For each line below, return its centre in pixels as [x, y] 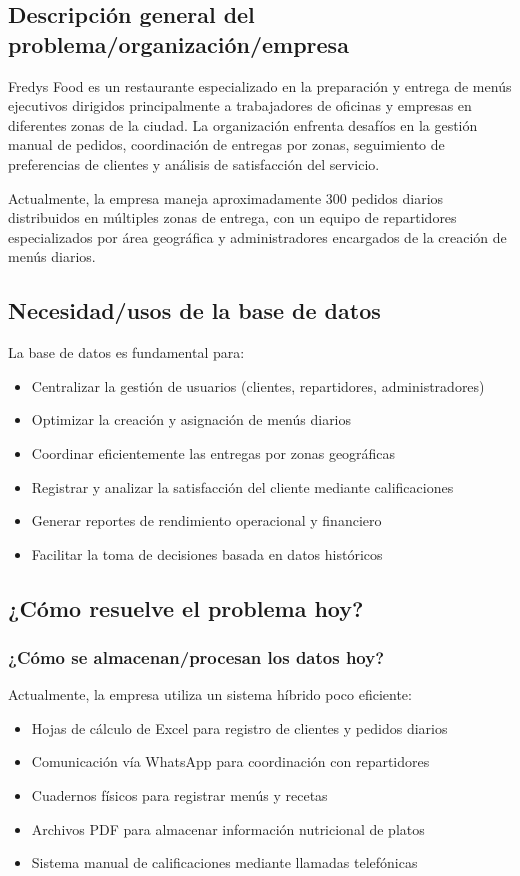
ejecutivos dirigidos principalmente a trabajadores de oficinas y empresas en [240, 105]
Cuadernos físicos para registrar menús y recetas [179, 795]
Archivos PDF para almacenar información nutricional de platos [228, 828]
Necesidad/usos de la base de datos [194, 310]
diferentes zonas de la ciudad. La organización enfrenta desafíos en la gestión [243, 124]
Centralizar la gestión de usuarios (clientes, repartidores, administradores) [258, 385]
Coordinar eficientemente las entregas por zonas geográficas [213, 452]
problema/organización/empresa [178, 43]
